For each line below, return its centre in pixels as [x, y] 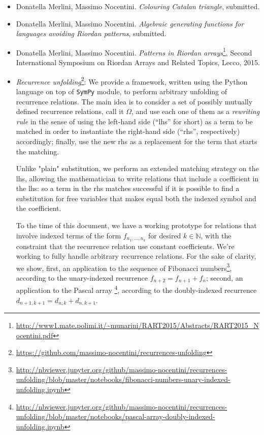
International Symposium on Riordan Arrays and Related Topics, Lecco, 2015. [138, 62]
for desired [165, 235]
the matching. [38, 151]
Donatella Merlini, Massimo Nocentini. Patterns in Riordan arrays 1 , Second [134, 51]
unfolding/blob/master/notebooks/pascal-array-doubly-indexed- [115, 416]
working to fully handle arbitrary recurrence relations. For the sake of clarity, [136, 256]
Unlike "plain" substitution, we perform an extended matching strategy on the [137, 168]
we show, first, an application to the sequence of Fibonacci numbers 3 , [124, 267]
